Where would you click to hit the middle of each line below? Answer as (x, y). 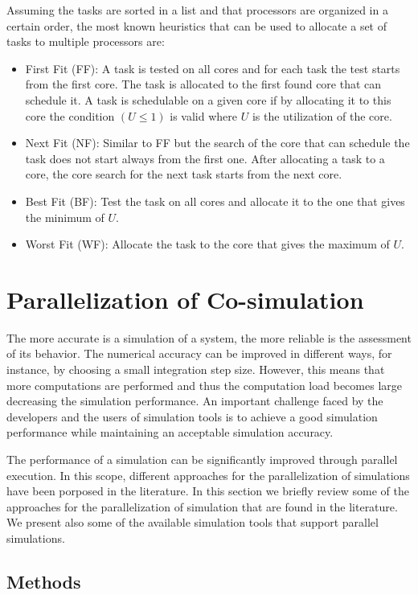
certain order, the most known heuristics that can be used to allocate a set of (197, 25)
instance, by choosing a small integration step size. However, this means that (196, 369)
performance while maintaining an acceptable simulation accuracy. (170, 432)
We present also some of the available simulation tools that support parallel (193, 522)
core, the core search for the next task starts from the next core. (184, 174)
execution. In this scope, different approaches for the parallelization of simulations (208, 475)
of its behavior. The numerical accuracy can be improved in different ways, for (199, 353)
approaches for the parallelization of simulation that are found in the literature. (202, 506)
